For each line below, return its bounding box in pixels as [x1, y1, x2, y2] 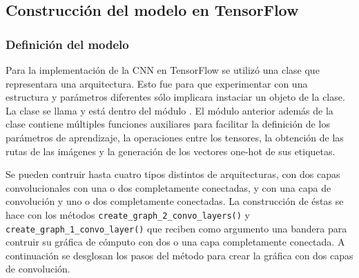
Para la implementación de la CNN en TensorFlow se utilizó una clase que [6, 63, 320, 77]
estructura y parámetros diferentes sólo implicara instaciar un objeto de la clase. [6, 90, 345, 104]
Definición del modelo [6, 35, 129, 52]
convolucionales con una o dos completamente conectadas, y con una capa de [6, 180, 331, 195]
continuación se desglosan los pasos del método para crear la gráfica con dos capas [6, 248, 353, 262]
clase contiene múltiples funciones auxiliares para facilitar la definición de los [6, 117, 330, 131]
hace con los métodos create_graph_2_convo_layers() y [6, 207, 250, 221]
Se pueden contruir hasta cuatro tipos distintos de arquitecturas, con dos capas [6, 167, 340, 181]
